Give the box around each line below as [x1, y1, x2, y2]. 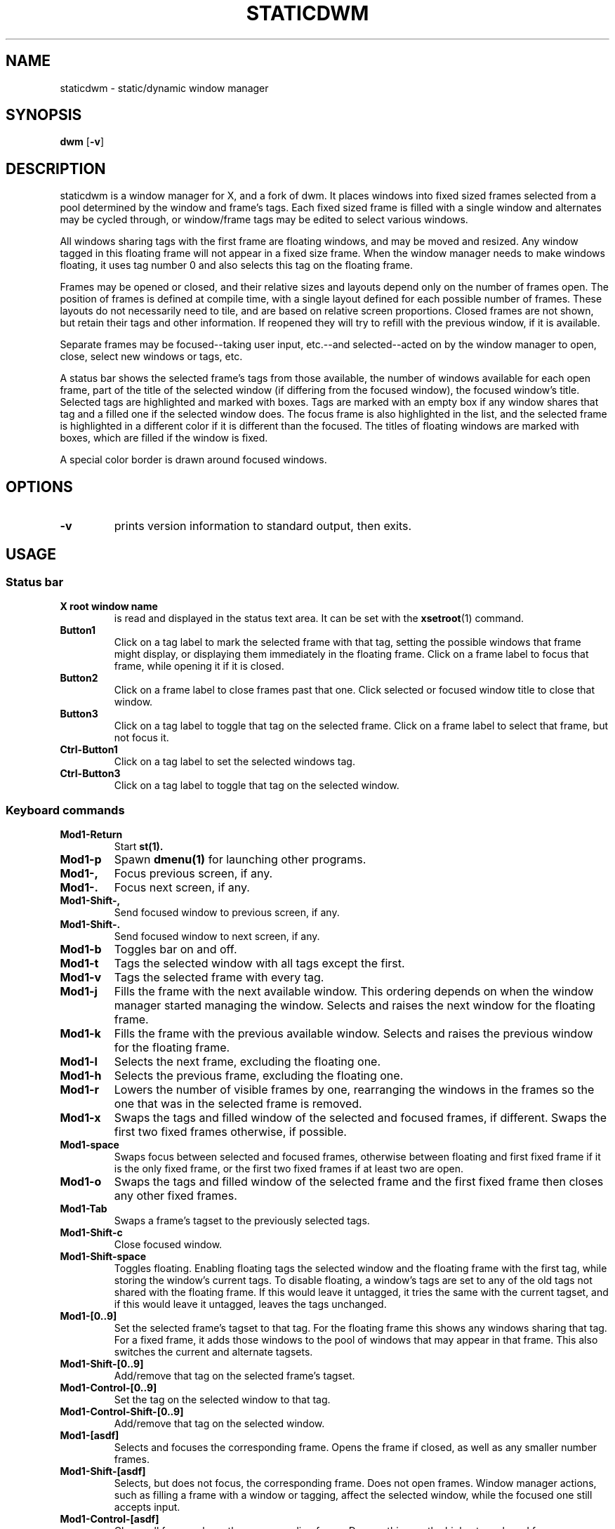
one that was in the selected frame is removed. [114, 1097, 362, 1111]
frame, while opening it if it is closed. [114, 660, 284, 673]
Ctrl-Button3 [60, 767, 121, 780]
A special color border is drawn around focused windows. [60, 454, 327, 466]
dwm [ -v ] [60, 135, 105, 148]
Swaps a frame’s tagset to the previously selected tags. [114, 1214, 370, 1227]
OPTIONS [6, 477, 73, 496]
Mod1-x [60, 1111, 101, 1125]
